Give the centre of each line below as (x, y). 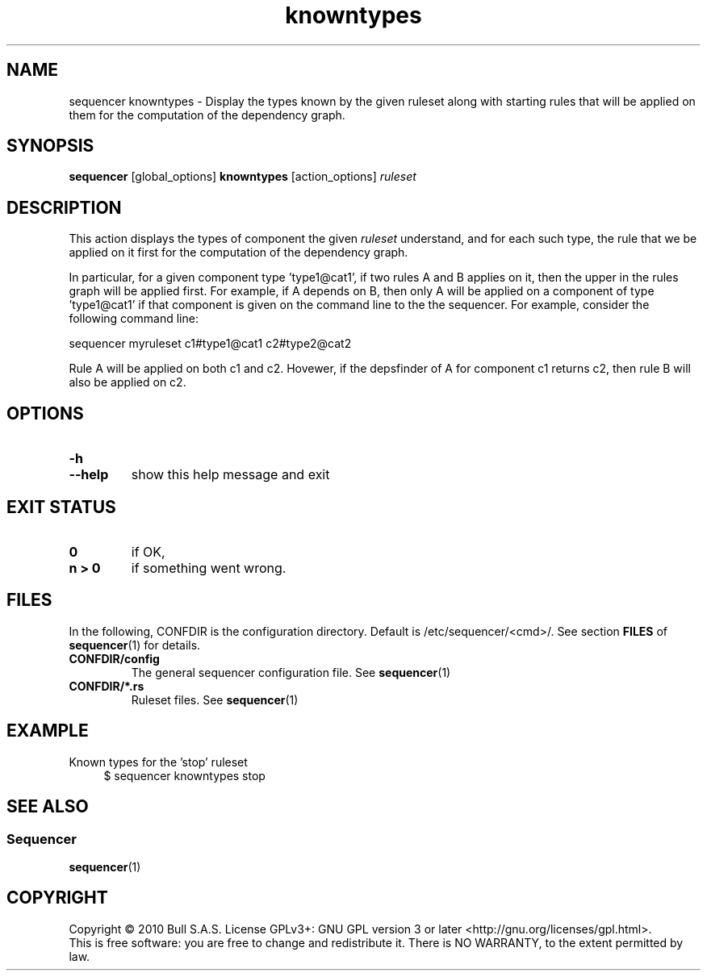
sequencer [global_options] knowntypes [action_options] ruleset (243, 177)
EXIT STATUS (61, 507)
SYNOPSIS (50, 146)
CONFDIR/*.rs (107, 686)
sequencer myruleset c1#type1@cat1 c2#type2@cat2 (210, 344)
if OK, (148, 551)
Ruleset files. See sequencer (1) (215, 699)
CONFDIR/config (114, 658)
